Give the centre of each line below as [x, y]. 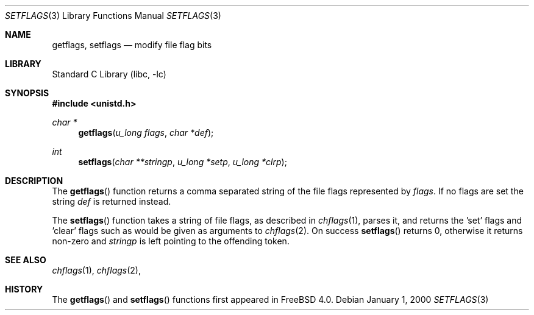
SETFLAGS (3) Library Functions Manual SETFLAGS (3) [113, 16]
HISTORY [24, 289]
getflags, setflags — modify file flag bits [132, 45]
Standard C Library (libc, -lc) [109, 74]
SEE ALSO [26, 260]
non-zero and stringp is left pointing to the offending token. [171, 241]
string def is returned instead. [112, 201]
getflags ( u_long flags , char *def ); [146, 133]
